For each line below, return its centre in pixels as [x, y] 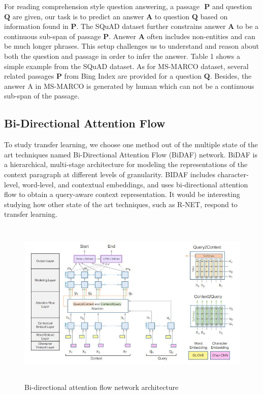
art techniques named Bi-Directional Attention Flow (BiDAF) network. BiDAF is [131, 154]
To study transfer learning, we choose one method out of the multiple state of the [131, 144]
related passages [29, 76]
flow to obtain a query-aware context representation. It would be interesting [122, 194]
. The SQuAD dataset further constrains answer [151, 26]
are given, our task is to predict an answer [78, 16]
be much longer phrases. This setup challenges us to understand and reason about [132, 46]
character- [233, 174]
